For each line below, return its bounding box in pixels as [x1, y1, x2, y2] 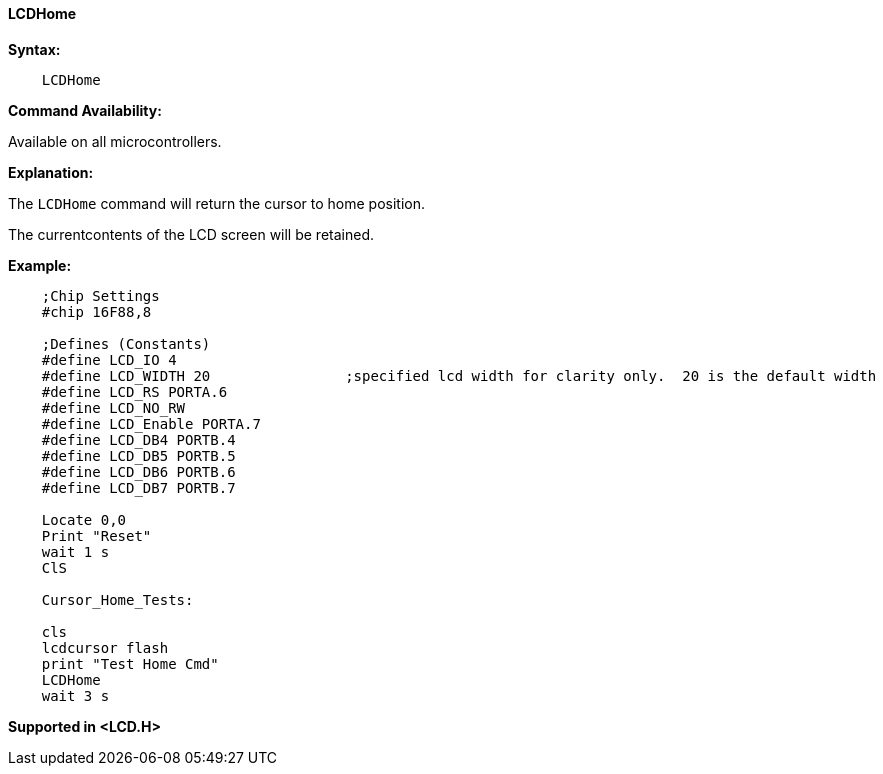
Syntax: [8, 40, 61, 58]
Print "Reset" [41, 527, 152, 544]
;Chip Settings [41, 287, 160, 304]
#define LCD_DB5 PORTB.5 [41, 447, 236, 464]
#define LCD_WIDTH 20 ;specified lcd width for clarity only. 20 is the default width [41, 367, 877, 384]
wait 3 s [41, 687, 110, 704]
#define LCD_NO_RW [41, 399, 186, 416]
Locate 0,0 [41, 511, 127, 528]
